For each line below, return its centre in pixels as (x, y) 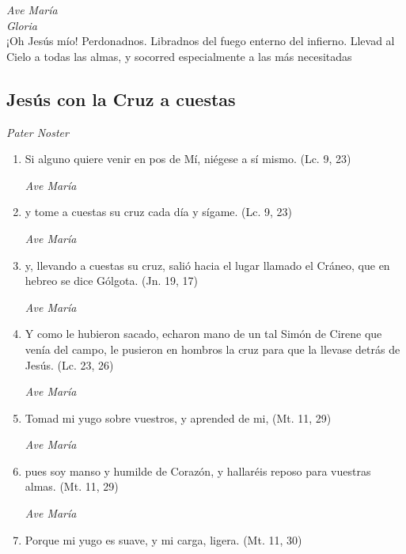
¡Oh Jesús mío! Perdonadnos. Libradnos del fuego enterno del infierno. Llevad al (201, 41)
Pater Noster (38, 132)
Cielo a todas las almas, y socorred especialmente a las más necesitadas (179, 56)
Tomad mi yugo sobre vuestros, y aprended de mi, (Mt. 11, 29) (178, 417)
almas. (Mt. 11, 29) (72, 486)
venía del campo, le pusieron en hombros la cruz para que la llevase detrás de (212, 349)
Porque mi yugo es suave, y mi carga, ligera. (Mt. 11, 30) (163, 539)
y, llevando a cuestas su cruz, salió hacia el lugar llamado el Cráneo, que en (207, 265)
